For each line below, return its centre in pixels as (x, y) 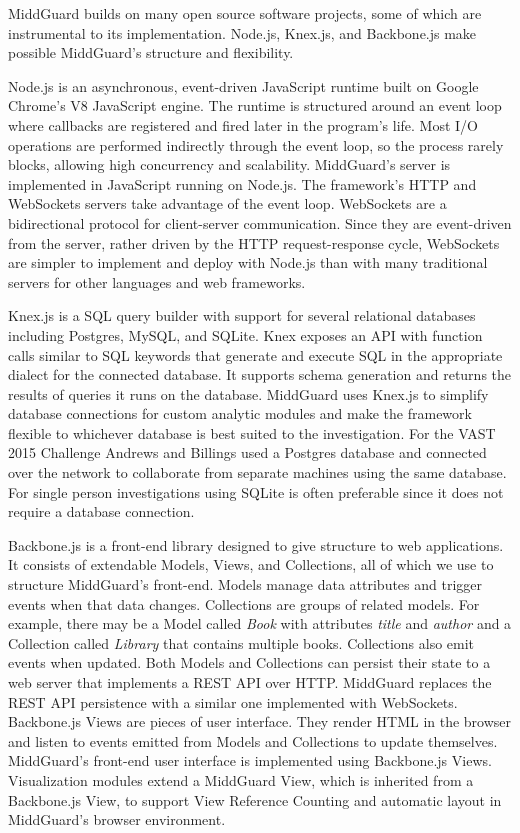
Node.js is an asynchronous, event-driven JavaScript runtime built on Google (243, 85)
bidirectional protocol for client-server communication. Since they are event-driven (260, 222)
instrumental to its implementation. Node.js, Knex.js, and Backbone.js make (242, 32)
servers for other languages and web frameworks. (157, 281)
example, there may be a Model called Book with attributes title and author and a (260, 623)
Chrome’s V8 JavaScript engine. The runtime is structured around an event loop (255, 105)
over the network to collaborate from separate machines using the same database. (257, 472)
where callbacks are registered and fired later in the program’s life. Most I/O (243, 124)
